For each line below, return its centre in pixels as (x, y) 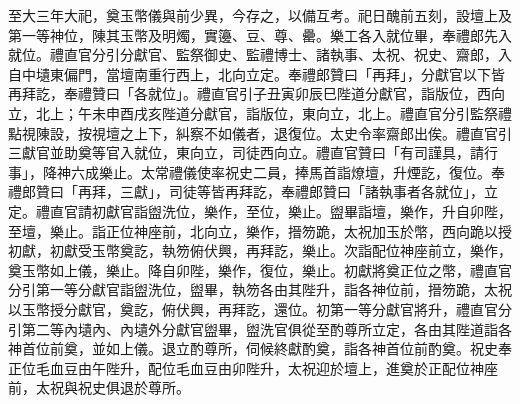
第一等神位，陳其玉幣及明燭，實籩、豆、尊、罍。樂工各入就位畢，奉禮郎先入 (260, 34)
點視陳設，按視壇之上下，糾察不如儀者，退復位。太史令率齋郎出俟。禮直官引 (260, 132)
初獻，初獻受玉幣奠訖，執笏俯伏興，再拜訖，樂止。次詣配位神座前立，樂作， (260, 250)
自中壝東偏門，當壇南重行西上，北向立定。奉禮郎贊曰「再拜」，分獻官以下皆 (256, 73)
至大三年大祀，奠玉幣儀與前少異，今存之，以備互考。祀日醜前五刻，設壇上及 (260, 15)
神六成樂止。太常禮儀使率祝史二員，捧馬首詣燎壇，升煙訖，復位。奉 (280, 171)
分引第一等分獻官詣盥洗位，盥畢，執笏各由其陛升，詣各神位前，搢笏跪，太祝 (260, 289)
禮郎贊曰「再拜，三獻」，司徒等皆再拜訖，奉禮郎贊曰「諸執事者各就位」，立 (253, 191)
